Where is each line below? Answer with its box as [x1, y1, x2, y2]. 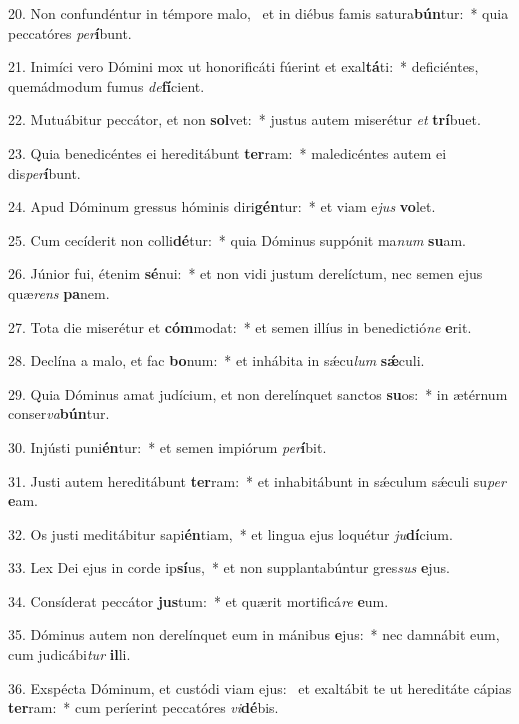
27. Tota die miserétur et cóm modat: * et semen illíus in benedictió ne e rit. [8, 316, 472, 337]
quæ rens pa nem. [8, 282, 110, 303]
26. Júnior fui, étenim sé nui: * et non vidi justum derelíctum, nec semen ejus [8, 263, 483, 284]
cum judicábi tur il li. [8, 644, 131, 665]
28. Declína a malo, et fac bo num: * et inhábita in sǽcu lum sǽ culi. [8, 350, 425, 371]
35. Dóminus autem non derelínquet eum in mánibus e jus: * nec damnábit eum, [8, 624, 500, 645]
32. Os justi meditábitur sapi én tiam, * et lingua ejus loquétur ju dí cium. [8, 523, 453, 544]
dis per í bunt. [8, 162, 81, 183]
